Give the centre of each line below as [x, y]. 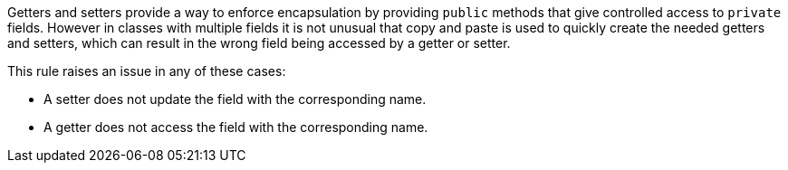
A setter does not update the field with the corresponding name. [235, 99]
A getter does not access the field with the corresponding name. [236, 127]
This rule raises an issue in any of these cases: [147, 71]
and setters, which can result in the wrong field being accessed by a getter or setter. [259, 43]
